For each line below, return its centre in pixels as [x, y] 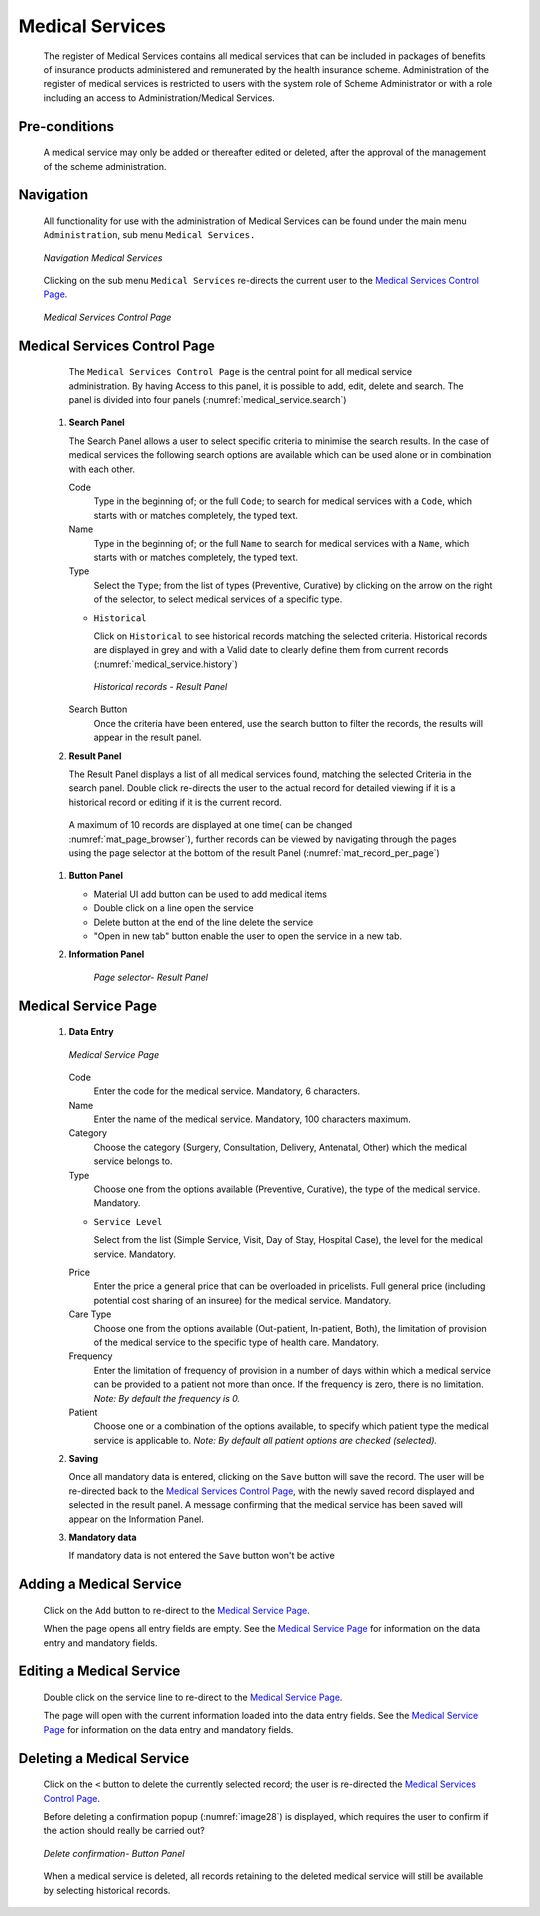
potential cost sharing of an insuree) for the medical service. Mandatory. [242, 1300]
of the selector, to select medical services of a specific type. [218, 599]
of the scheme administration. [105, 166]
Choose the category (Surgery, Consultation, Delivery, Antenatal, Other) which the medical [280, 1147]
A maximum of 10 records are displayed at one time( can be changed [210, 825]
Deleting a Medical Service [104, 1758]
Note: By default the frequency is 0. [167, 1398]
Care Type [90, 1314]
